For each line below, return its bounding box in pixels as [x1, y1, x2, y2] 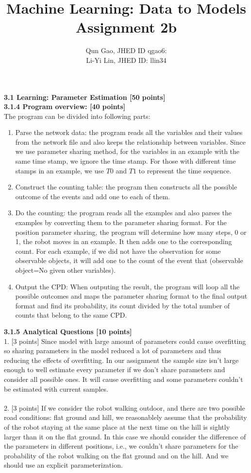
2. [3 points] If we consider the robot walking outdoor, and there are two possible [4, 402, 245, 413]
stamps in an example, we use [15, 165, 104, 175]
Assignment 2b [75, 17, 177, 37]
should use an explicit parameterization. [4, 460, 123, 470]
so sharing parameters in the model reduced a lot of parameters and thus [4, 345, 221, 356]
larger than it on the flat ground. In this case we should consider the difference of [4, 431, 246, 441]
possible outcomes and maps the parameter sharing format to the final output [15, 291, 248, 301]
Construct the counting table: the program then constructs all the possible [15, 182, 237, 192]
